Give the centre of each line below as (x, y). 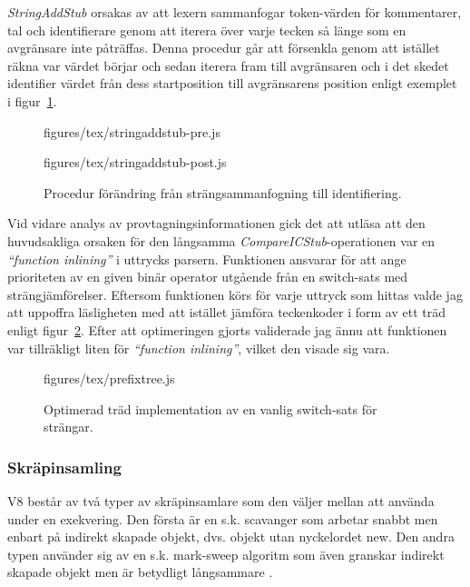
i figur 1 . (32, 100)
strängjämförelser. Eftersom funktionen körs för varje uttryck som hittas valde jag (235, 294)
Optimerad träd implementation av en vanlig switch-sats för (211, 408)
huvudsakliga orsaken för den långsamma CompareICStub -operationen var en (221, 240)
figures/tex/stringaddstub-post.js (135, 162)
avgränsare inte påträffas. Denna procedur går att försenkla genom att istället (224, 48)
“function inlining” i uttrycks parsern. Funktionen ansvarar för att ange (207, 259)
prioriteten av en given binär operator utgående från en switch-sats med (208, 277)
